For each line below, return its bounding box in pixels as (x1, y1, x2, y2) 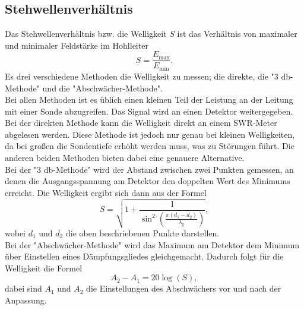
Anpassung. (5, 293, 47, 306)
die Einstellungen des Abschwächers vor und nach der (86, 282, 281, 295)
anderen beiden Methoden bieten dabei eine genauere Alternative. (5, 151, 245, 164)
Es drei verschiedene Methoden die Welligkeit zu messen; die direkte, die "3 (5, 69, 278, 82)
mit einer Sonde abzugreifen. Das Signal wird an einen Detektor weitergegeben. (5, 105, 293, 117)
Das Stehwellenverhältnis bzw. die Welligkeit (5, 27, 167, 40)
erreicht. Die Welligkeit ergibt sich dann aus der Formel (5, 186, 207, 198)
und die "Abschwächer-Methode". (42, 81, 163, 94)
